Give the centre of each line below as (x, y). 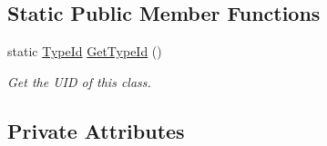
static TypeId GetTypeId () (85, 51)
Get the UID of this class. (79, 81)
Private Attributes (96, 130)
